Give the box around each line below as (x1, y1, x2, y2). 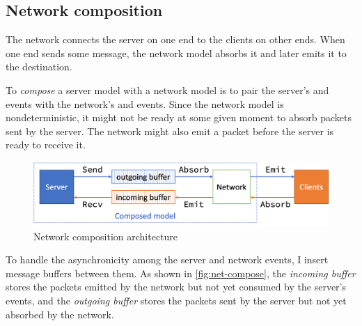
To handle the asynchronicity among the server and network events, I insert (6, 252, 329, 267)
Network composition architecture (33, 228, 178, 243)
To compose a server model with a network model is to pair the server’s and (6, 82, 329, 97)
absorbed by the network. (6, 306, 114, 321)
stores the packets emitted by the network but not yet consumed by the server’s (6, 279, 346, 294)
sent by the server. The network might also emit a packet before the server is (6, 123, 334, 138)
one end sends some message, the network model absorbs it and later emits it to (6, 45, 347, 60)
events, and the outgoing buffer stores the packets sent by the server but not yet (6, 293, 347, 308)
